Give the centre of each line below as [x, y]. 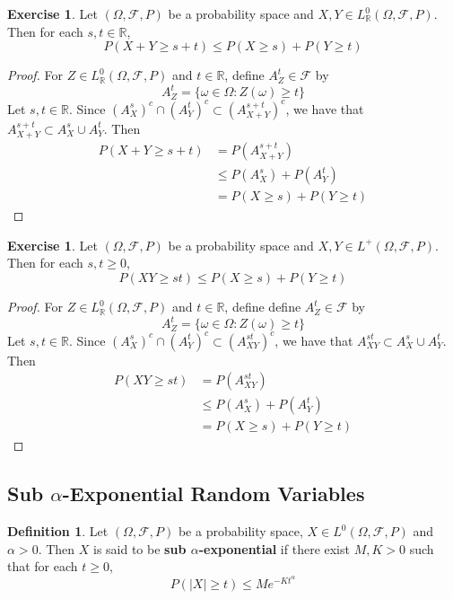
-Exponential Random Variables [213, 493]
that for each [43, 566]
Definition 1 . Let [58, 531]
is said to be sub [139, 548]
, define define [263, 307]
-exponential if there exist [274, 548]
